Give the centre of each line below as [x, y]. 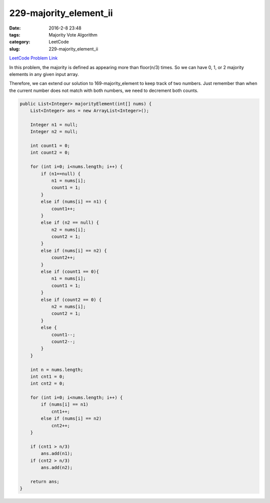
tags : [15, 34]
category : [20, 42]
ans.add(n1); [57, 453]
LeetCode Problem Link [33, 58]
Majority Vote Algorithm [73, 34]
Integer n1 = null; [54, 124]
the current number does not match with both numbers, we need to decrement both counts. [104, 90]
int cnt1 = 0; [47, 376]
